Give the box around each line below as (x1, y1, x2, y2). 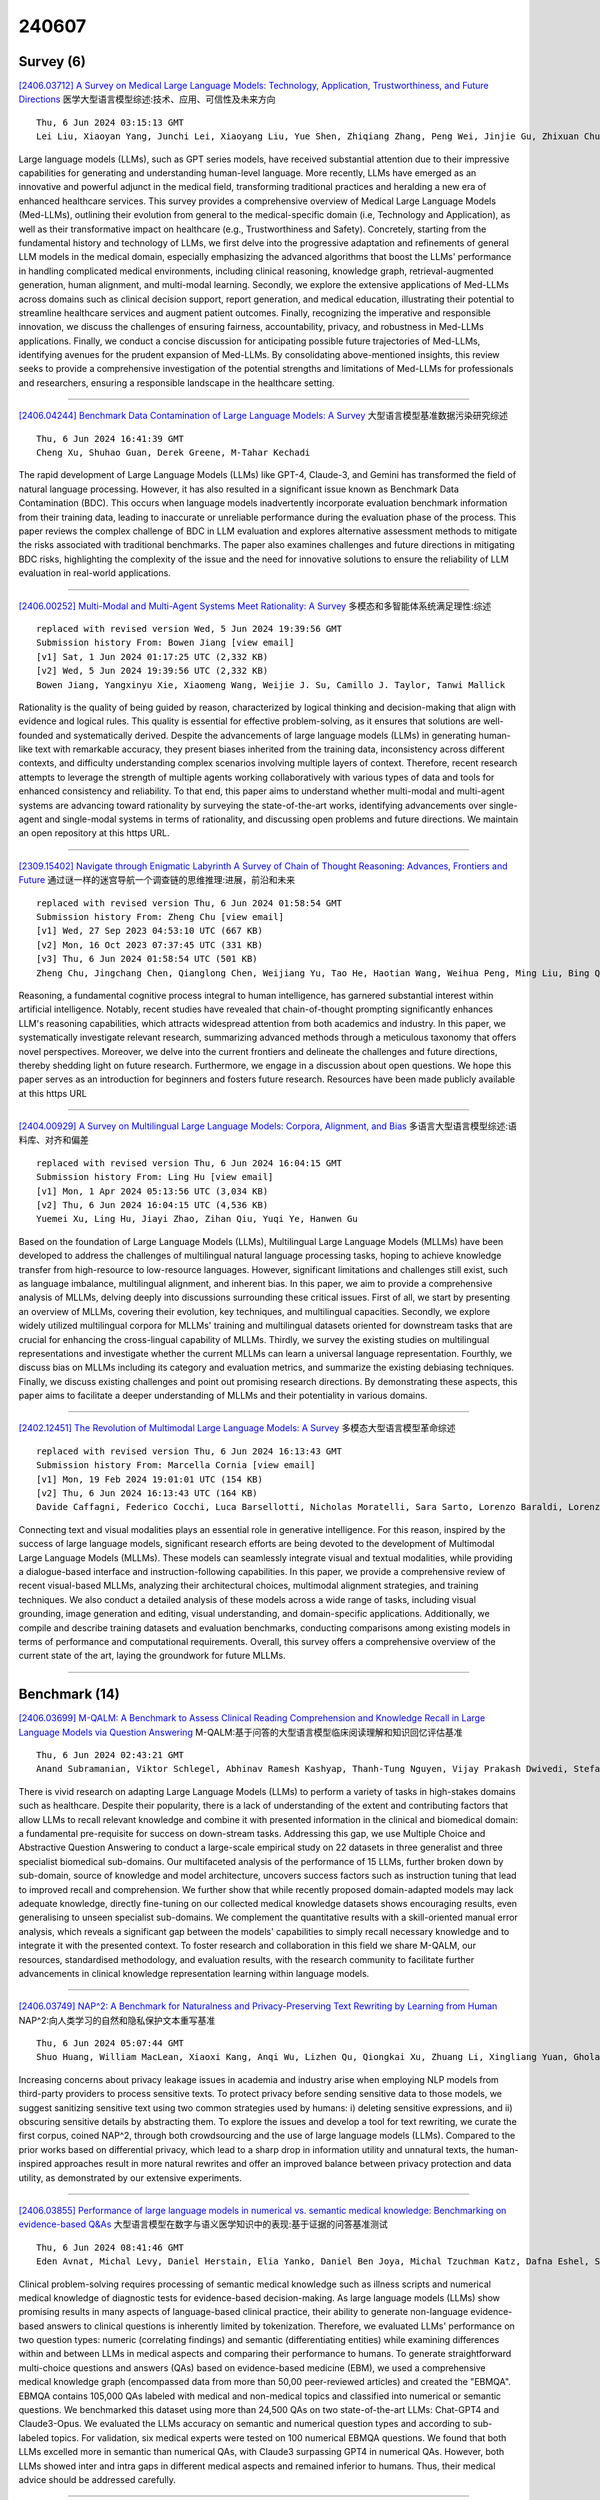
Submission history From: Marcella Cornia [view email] (36, 1460, 316, 1471)
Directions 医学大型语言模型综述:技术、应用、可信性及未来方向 (18, 93, 276, 105)
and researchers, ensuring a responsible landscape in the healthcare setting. (18, 376, 335, 389)
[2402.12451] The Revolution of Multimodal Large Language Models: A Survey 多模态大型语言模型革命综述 (18, 1422, 456, 1434)
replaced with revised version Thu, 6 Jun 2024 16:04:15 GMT (36, 1157, 342, 1169)
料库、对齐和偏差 (18, 1134, 89, 1146)
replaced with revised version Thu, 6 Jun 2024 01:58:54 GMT (36, 897, 342, 909)
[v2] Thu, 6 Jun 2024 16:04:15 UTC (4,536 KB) (36, 1200, 269, 1211)
